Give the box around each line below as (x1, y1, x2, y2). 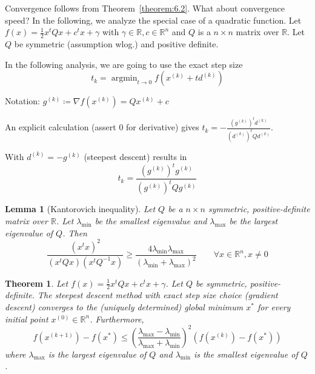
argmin (111, 74, 138, 83)
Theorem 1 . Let (5, 276, 68, 289)
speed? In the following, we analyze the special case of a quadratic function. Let (5, 13, 302, 26)
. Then (62, 226, 87, 239)
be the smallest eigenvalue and (94, 215, 207, 227)
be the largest (229, 215, 278, 227)
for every (257, 301, 291, 313)
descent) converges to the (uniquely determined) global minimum (5, 301, 244, 313)
